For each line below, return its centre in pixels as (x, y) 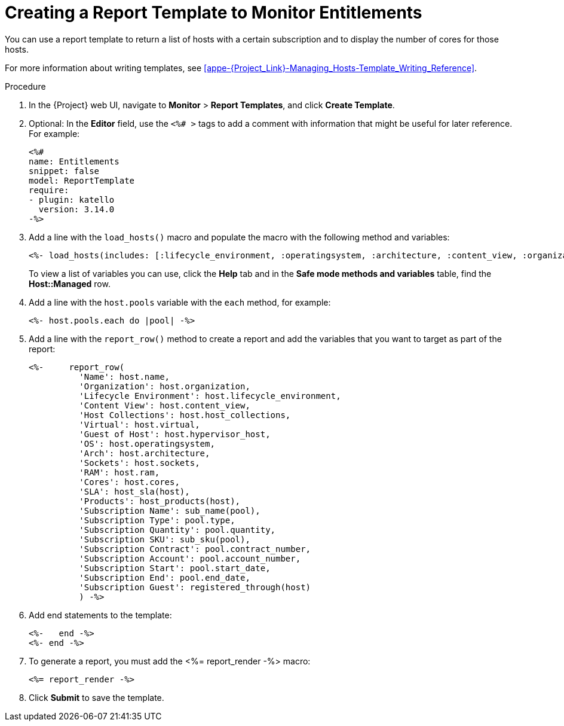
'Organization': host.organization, (165, 386)
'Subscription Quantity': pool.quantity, (177, 530)
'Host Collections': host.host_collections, (185, 415)
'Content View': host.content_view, (165, 405)
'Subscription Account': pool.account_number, (190, 558)
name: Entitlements (74, 161)
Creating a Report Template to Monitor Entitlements (214, 13)
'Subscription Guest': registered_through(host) (195, 587)
